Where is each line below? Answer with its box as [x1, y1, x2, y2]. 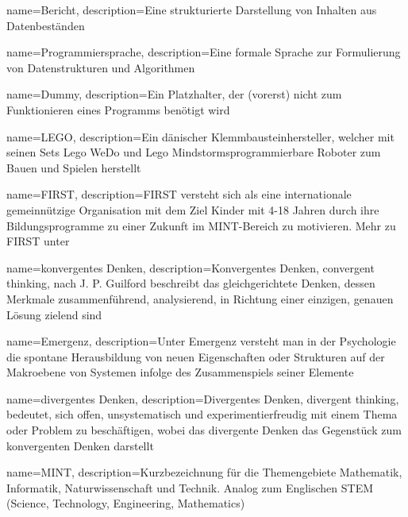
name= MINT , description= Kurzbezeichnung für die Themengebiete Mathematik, [6, 464, 402, 480]
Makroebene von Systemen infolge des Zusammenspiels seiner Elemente [6, 364, 354, 380]
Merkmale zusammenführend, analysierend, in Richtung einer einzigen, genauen [6, 290, 394, 307]
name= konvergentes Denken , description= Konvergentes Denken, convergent [6, 259, 375, 276]
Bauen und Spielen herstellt [6, 159, 141, 176]
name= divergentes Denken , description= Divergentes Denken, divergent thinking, [6, 390, 399, 407]
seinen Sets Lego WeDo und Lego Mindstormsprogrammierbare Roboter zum [6, 144, 381, 160]
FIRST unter [6, 233, 70, 249]
